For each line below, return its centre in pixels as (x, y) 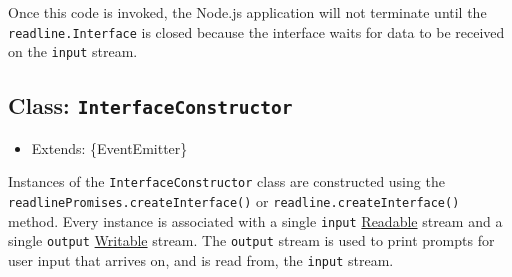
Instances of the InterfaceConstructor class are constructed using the (226, 181)
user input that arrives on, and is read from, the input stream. (201, 259)
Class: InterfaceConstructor (150, 105)
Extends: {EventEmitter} (109, 147)
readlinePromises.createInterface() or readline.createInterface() (234, 200)
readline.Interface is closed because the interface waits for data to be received (256, 31)
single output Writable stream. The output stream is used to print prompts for (251, 240)
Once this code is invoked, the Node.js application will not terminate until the (247, 12)
